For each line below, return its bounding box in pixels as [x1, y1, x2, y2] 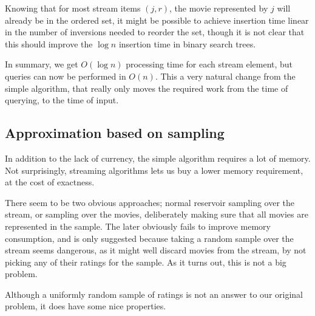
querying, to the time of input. [5, 94, 119, 106]
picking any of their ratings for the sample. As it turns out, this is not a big [5, 255, 286, 268]
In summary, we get [5, 58, 78, 70]
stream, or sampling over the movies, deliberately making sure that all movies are [5, 208, 308, 221]
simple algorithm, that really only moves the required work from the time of [5, 81, 288, 94]
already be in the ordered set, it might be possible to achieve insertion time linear [5, 13, 309, 26]
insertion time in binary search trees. [118, 37, 256, 50]
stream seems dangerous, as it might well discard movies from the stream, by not [5, 244, 307, 256]
